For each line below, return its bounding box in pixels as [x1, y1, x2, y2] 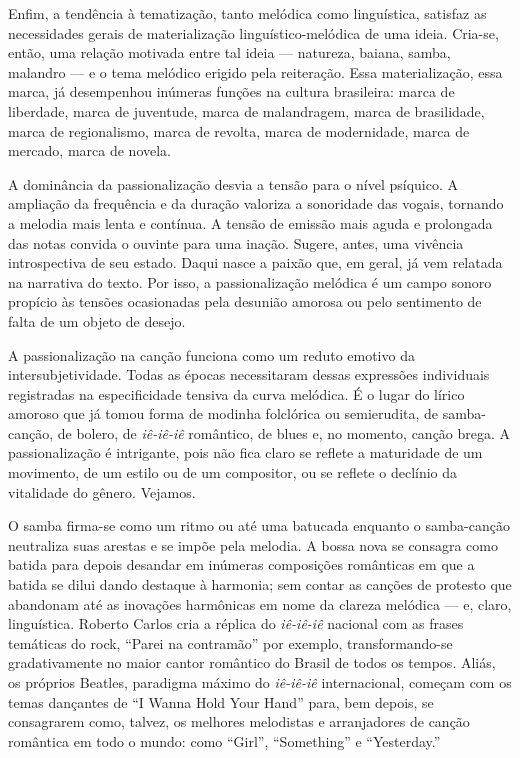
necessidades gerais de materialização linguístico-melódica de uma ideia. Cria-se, [8, 22, 499, 43]
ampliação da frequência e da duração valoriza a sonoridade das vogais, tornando [8, 193, 504, 214]
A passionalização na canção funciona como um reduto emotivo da [8, 344, 415, 365]
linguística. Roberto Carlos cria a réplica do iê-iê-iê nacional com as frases [8, 613, 464, 634]
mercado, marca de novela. [8, 140, 172, 161]
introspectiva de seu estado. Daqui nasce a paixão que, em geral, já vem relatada [8, 252, 503, 273]
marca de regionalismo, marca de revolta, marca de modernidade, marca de [8, 120, 470, 141]
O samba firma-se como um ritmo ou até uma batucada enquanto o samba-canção [8, 515, 510, 536]
